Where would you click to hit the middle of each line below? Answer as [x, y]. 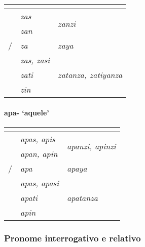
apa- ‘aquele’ [27, 112]
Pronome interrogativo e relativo [72, 238]
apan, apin [39, 153]
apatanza [83, 197]
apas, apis [38, 139]
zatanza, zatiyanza [90, 75]
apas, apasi [40, 183]
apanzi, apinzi [92, 146]
